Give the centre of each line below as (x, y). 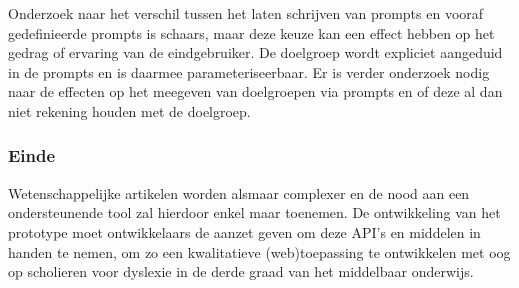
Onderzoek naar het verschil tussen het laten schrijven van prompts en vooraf (246, 13)
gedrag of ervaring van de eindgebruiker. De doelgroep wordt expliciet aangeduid (255, 52)
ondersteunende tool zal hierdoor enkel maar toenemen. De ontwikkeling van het (254, 212)
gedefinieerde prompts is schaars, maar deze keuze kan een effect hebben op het (251, 32)
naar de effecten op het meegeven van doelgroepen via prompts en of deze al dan (255, 91)
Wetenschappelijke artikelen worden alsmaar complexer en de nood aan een (239, 192)
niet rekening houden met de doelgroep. (129, 110)
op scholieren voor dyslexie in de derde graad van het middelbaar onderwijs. (241, 271)
